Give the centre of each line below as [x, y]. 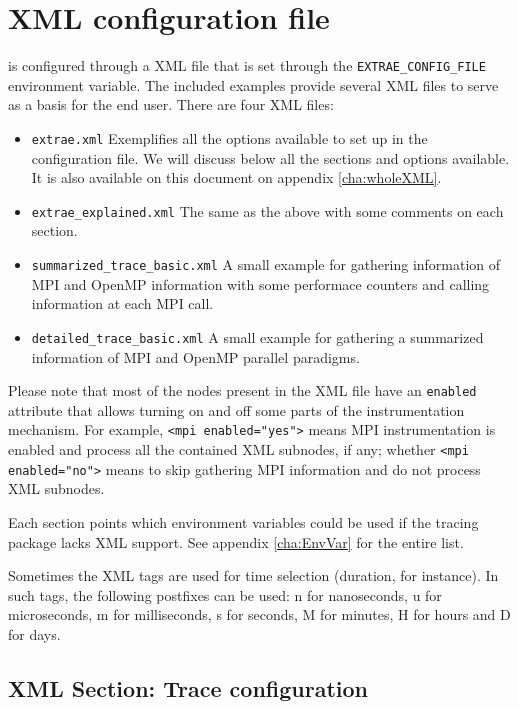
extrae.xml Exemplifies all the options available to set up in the [229, 137]
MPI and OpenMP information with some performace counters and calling [260, 283]
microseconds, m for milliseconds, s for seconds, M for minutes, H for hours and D [259, 614]
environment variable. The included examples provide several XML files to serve [253, 84]
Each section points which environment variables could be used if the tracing [243, 521]
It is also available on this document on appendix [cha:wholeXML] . [236, 177]
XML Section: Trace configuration [188, 687]
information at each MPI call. [122, 303]
